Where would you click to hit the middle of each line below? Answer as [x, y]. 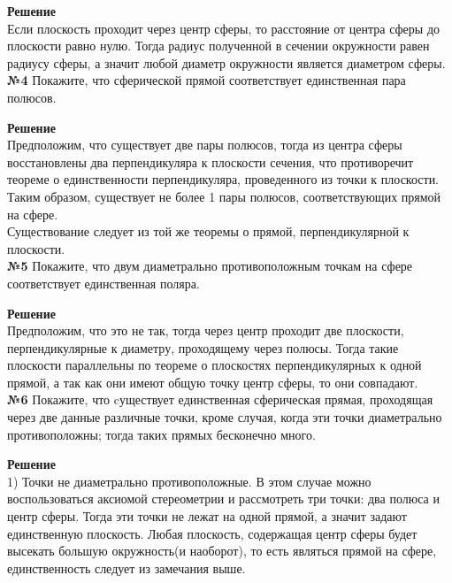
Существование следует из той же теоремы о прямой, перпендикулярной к [208, 231]
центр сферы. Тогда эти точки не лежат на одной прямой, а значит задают [207, 516]
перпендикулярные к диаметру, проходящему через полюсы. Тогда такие [203, 347]
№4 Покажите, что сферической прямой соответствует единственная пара [207, 80]
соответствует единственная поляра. [103, 283]
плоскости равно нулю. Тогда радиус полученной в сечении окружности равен [218, 46]
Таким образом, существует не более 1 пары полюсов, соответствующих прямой [224, 196]
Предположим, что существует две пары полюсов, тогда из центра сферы [205, 145]
